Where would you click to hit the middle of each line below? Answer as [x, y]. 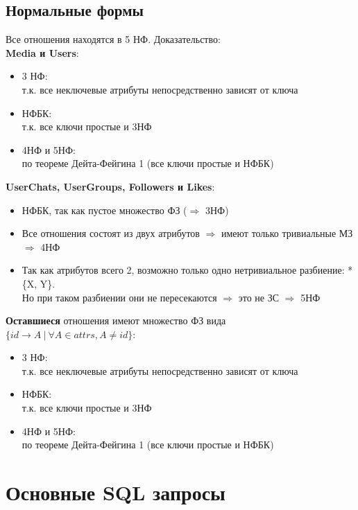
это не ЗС [259, 297]
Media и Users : [42, 52]
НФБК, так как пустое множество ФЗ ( [104, 210]
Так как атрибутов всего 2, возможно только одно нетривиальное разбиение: [183, 270]
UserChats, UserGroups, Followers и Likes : [110, 186]
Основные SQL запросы [116, 492]
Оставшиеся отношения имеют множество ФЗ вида [116, 320]
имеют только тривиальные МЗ [287, 233]
